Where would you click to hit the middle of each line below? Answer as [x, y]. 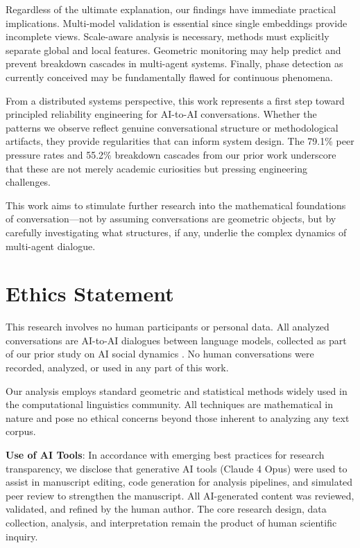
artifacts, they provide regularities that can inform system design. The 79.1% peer [180, 141]
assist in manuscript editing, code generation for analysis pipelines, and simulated [179, 482]
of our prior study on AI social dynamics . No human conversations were [160, 354]
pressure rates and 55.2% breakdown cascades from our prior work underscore [171, 154]
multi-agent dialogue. [51, 246]
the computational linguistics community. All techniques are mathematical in [169, 404]
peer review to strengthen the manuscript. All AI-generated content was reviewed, [180, 495]
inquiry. [22, 536]
